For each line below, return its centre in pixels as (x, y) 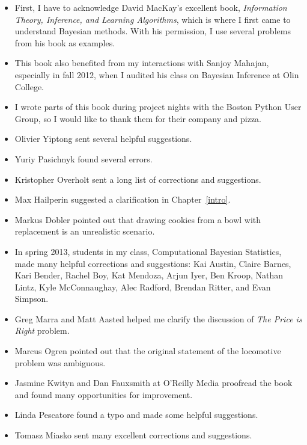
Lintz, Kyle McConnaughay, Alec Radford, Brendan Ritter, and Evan (143, 287)
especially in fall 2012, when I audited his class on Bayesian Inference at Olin (157, 74)
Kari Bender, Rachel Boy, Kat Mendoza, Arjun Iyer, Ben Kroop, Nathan (149, 275)
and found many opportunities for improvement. (104, 394)
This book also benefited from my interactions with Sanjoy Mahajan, (142, 63)
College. (29, 86)
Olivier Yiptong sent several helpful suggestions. (103, 139)
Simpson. (32, 299)
